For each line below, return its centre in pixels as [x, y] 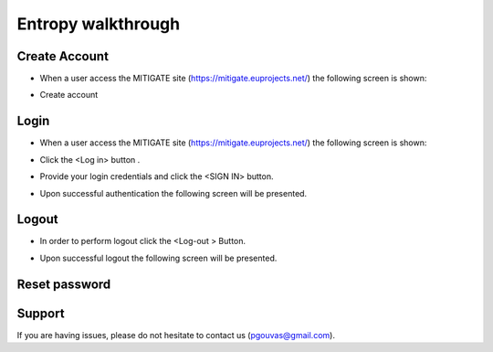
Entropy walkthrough [99, 24]
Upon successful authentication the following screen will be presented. [173, 193]
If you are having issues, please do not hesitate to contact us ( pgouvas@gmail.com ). [176, 335]
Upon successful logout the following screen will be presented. [158, 258]
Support [41, 313]
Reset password [64, 284]
